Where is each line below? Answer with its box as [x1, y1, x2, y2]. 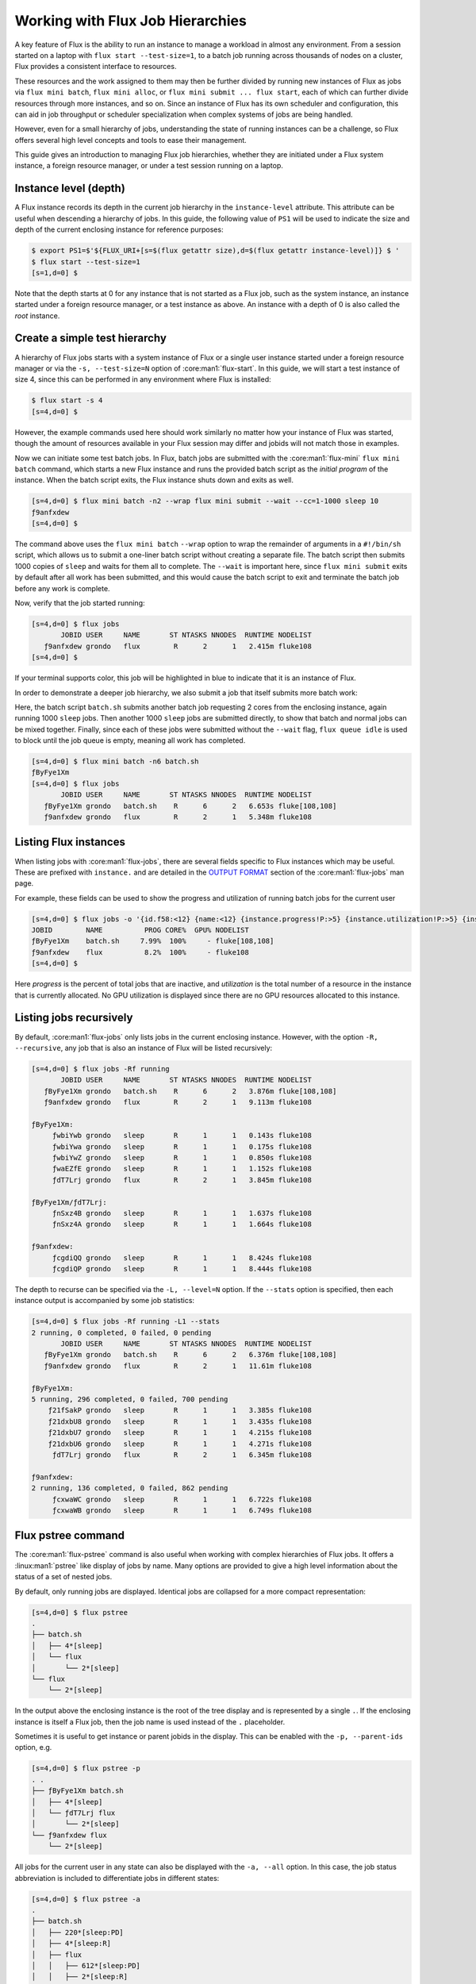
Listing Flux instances [14, 836, 126, 849]
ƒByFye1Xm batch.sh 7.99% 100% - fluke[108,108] [31, 936, 274, 946]
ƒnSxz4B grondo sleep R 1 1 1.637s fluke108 [52, 1209, 313, 1217]
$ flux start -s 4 [31, 396, 103, 405]
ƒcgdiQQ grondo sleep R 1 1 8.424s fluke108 [52, 1253, 313, 1262]
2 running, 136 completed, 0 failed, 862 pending [31, 1484, 228, 1493]
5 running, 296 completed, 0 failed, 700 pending [31, 1395, 228, 1404]
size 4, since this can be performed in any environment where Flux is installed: [14, 375, 271, 384]
